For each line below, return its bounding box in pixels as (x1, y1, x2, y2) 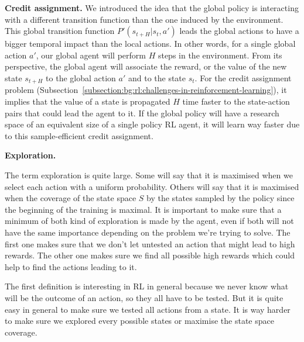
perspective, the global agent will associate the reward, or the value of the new (5, 60, 287, 72)
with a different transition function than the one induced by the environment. (5, 13, 283, 25)
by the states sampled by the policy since (146, 192, 295, 204)
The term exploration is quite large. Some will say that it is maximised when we (5, 168, 293, 181)
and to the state (128, 71, 186, 84)
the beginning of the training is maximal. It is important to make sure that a (5, 203, 282, 215)
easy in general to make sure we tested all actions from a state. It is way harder (5, 303, 291, 315)
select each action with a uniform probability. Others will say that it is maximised (5, 180, 299, 192)
